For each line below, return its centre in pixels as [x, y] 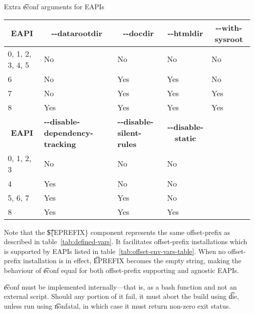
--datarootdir [77, 33]
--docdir [138, 33]
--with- [229, 27]
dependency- [68, 132]
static [185, 138]
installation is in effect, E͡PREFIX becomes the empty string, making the [132, 261]
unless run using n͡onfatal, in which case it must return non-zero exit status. [117, 305]
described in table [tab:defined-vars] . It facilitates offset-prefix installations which [126, 241]
